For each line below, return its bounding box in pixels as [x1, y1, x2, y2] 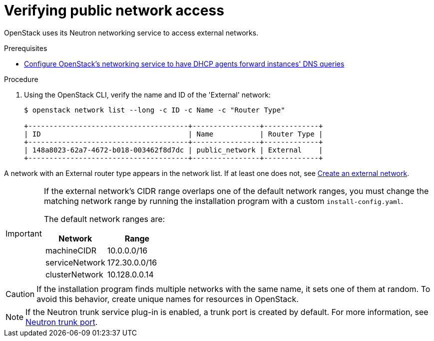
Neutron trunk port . [25, 316, 98, 327]
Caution [5, 288, 35, 299]
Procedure [4, 74, 38, 83]
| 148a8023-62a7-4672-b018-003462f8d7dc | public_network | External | [24, 145, 323, 154]
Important [5, 228, 42, 238]
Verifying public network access [4, 2, 224, 19]
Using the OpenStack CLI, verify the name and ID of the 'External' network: [24, 90, 271, 99]
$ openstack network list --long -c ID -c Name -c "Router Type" [24, 105, 285, 114]
